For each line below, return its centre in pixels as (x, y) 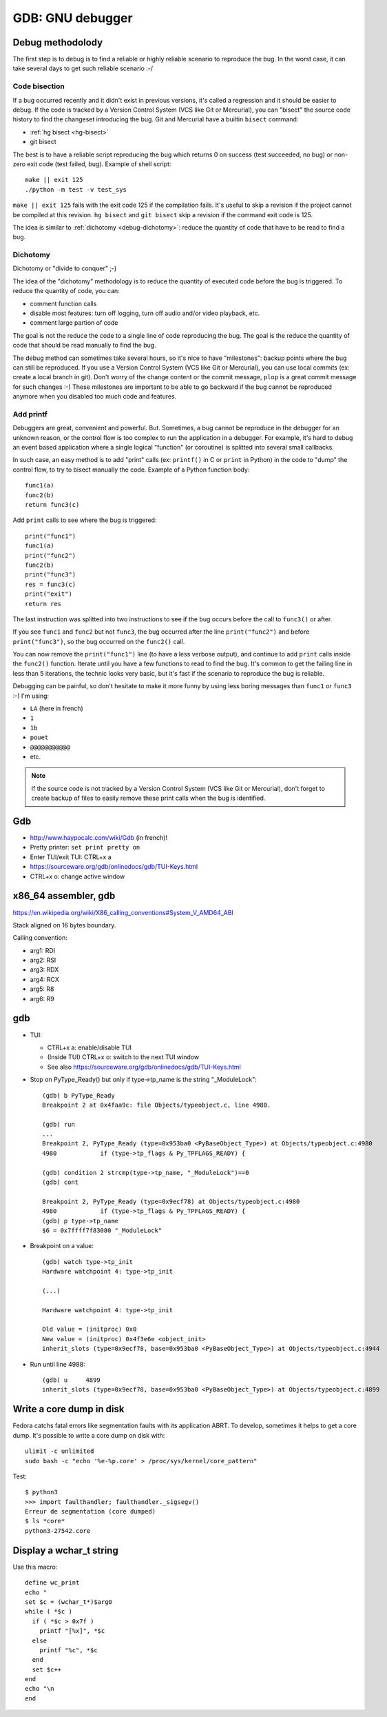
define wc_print (52, 1583)
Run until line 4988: (57, 1364)
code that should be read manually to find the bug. (84, 345)
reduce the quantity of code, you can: (66, 291)
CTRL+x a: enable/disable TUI (90, 1047)
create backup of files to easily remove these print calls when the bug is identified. (148, 798)
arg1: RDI (43, 950)
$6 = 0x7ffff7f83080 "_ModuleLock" (102, 1230)
